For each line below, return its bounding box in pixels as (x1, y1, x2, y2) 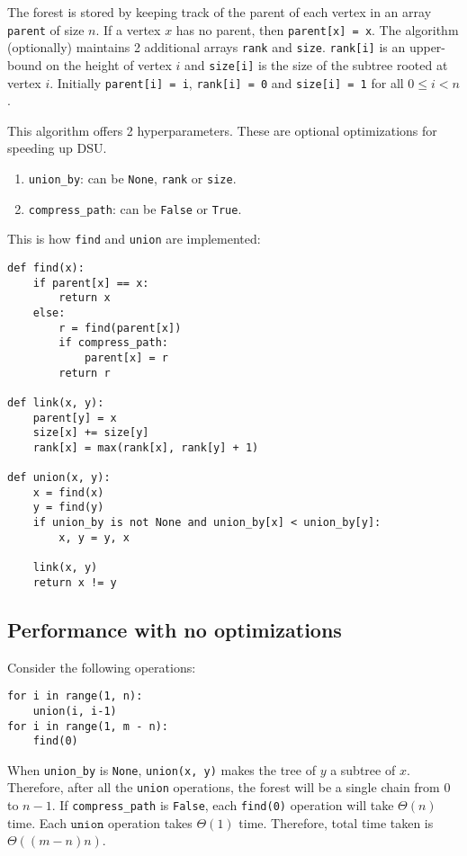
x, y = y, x (58, 531, 130, 544)
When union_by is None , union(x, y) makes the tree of (7, 760, 316, 779)
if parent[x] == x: (32, 276, 149, 290)
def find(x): (7, 261, 85, 274)
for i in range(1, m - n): (7, 719, 168, 733)
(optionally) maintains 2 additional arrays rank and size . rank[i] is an (7, 38, 406, 57)
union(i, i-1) (32, 704, 117, 718)
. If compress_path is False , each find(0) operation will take (51, 796, 394, 815)
